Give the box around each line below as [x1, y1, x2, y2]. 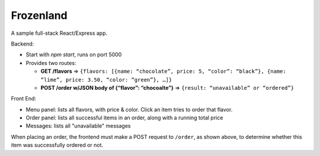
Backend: [11, 40, 34, 47]
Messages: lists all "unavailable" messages [25, 122, 131, 129]
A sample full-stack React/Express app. [11, 30, 108, 37]
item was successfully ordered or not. [11, 142, 104, 149]
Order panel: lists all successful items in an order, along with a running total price [25, 114, 223, 121]
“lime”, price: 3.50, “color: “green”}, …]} [40, 76, 172, 83]
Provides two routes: [25, 59, 76, 66]
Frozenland [11, 9, 68, 22]
